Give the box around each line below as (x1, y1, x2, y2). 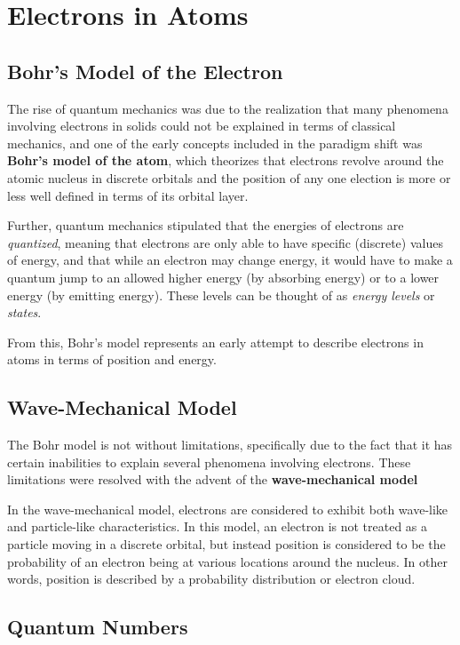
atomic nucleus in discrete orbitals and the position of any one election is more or (7, 168, 451, 187)
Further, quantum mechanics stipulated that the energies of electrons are (7, 216, 404, 235)
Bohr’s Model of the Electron (7, 57, 283, 84)
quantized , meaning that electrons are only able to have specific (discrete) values (7, 233, 443, 251)
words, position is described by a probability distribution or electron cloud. (7, 569, 416, 588)
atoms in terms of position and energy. (7, 350, 217, 369)
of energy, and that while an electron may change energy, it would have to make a (7, 251, 453, 269)
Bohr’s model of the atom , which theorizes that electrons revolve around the (7, 151, 444, 170)
